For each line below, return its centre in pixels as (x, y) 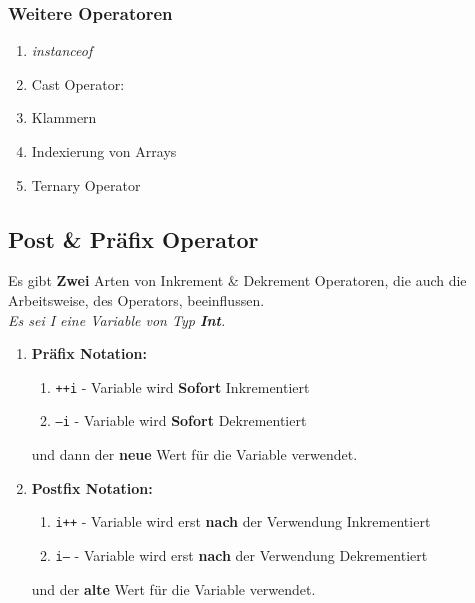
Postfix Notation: (92, 487)
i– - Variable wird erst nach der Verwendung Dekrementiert (241, 554)
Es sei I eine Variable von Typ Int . (117, 319)
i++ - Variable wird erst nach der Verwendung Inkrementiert (243, 521)
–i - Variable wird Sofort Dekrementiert (181, 420)
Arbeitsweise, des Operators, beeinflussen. (136, 299)
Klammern (64, 117)
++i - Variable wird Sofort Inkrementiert (182, 386)
